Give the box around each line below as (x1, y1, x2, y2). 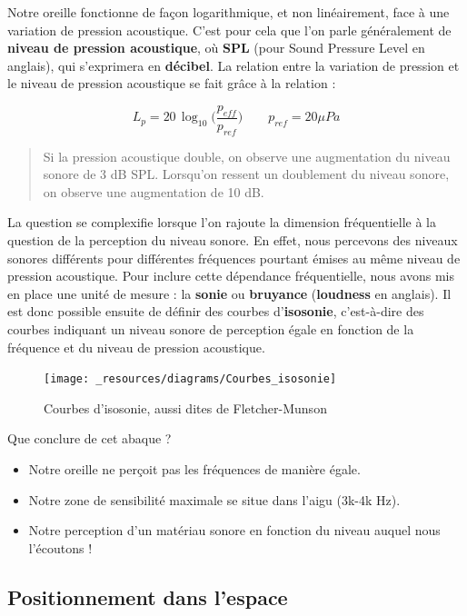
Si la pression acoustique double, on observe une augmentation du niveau (43, 146, 451, 165)
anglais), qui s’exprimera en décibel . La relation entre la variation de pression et (7, 55, 460, 75)
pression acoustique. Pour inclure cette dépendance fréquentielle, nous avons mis (7, 266, 454, 285)
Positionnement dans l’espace (7, 582, 288, 611)
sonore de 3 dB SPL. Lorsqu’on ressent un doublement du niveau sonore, (43, 164, 450, 184)
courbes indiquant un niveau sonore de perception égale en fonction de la (7, 319, 414, 338)
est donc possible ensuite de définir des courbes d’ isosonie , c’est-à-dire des (7, 302, 424, 321)
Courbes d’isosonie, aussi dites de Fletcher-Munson (44, 398, 327, 417)
